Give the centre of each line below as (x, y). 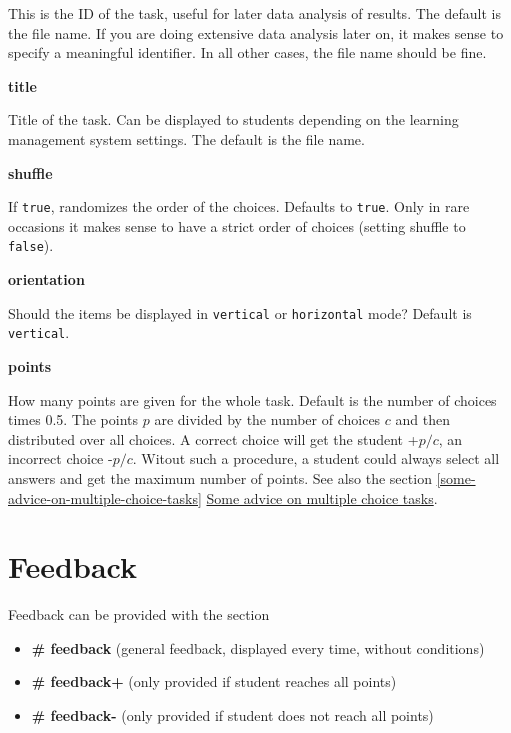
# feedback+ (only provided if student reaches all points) (214, 681)
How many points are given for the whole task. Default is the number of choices (252, 399)
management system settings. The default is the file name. (186, 138)
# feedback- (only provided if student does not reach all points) (232, 715)
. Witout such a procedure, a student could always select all (316, 458)
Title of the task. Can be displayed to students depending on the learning (233, 119)
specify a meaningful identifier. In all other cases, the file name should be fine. (247, 52)
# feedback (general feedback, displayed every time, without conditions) (258, 647)
